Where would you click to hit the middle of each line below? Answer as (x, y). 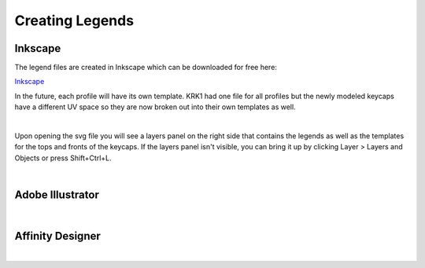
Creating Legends (74, 20)
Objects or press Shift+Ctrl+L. (63, 158)
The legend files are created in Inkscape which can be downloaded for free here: (146, 68)
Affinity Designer (58, 236)
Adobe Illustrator (57, 195)
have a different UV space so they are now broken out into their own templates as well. (155, 107)
